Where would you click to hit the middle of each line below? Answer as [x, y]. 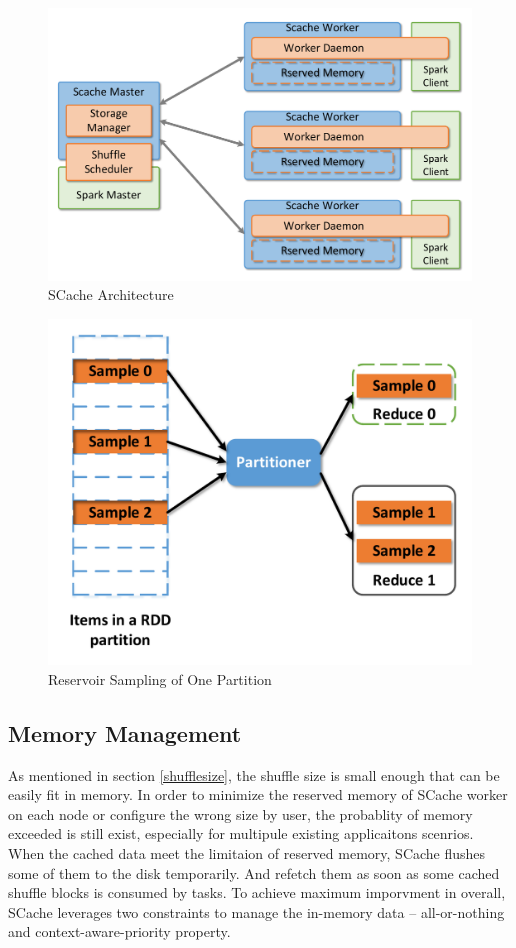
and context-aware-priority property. [119, 931]
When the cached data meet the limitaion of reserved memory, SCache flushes [247, 852]
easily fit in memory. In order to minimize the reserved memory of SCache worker [258, 794]
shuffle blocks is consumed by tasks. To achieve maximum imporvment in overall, [257, 892]
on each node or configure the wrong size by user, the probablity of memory [240, 813]
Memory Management [125, 732]
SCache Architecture [111, 294]
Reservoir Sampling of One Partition [160, 678]
